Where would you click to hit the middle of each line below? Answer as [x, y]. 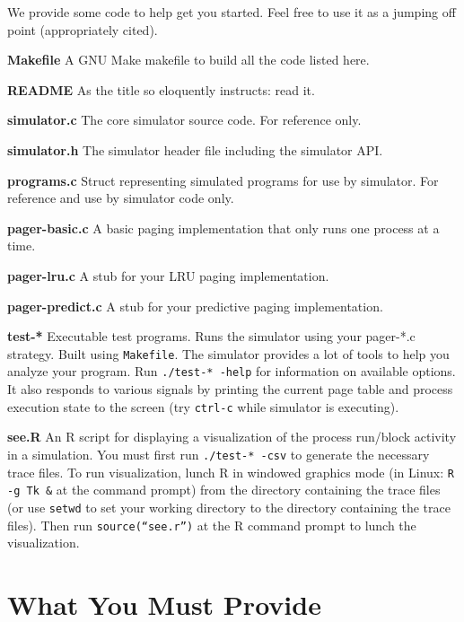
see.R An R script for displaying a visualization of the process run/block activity [232, 437]
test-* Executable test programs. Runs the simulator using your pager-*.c [211, 336]
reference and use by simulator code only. [121, 198]
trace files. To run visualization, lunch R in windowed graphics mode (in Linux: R [231, 472]
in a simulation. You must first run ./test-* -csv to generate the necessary [219, 454]
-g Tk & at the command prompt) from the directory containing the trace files [224, 490]
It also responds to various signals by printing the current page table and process [230, 389]
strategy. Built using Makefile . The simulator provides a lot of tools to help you [228, 353]
